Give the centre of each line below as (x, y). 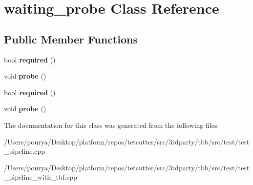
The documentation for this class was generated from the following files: (112, 125)
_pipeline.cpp (25, 151)
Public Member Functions (71, 39)
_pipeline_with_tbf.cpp (41, 177)
